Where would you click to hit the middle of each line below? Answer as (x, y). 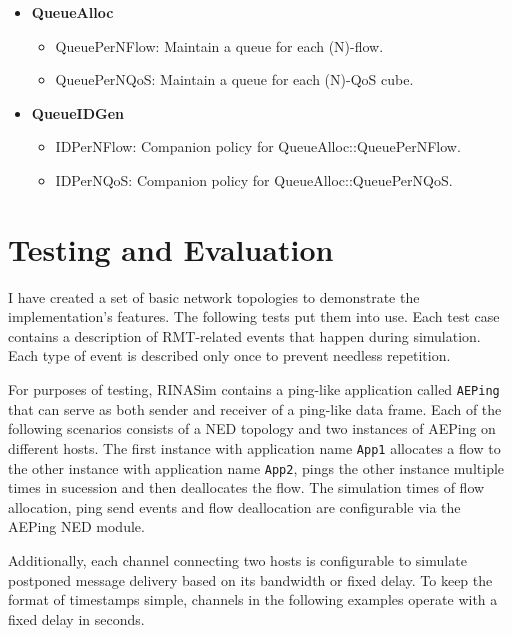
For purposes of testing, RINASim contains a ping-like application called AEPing (254, 389)
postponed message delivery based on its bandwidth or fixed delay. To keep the (250, 579)
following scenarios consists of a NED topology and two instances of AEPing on (252, 428)
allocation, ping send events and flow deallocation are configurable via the (234, 506)
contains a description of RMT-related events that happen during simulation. (244, 335)
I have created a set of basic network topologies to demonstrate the (214, 296)
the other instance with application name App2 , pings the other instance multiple (256, 467)
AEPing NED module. (76, 526)
